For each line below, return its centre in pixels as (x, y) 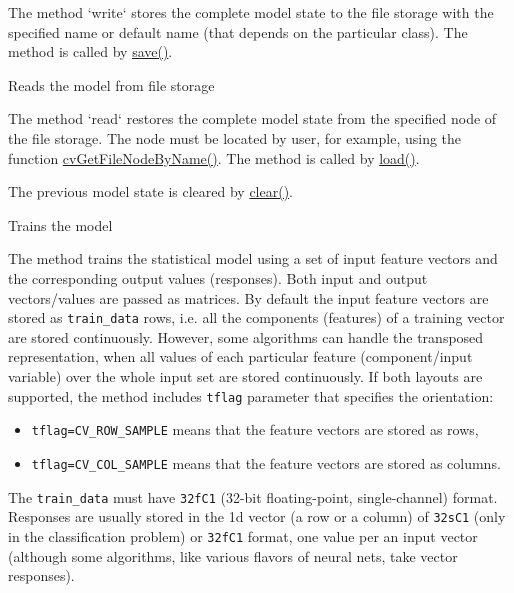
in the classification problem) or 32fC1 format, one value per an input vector (243, 535)
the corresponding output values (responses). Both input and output (218, 277)
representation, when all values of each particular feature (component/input (240, 356)
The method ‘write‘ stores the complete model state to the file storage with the (251, 12)
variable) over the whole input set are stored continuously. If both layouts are (245, 375)
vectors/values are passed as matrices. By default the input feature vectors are (248, 297)
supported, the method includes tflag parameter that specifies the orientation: (251, 395)
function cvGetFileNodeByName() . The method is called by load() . (214, 157)
